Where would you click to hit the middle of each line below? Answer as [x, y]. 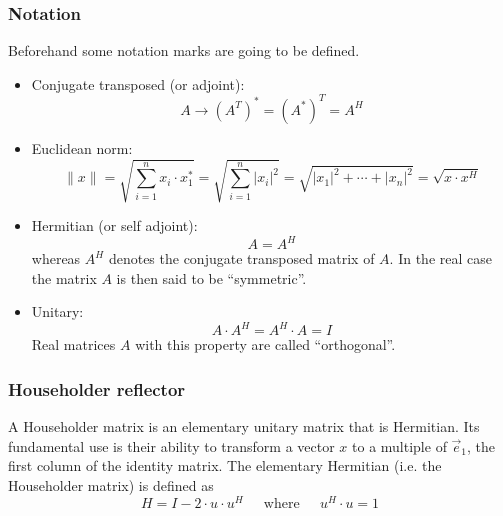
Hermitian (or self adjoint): [114, 225]
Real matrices [73, 344]
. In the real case [440, 258]
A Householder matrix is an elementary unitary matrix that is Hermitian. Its [244, 426]
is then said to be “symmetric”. [211, 277]
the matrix [64, 277]
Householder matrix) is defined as [111, 485]
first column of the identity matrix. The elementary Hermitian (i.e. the [225, 465]
